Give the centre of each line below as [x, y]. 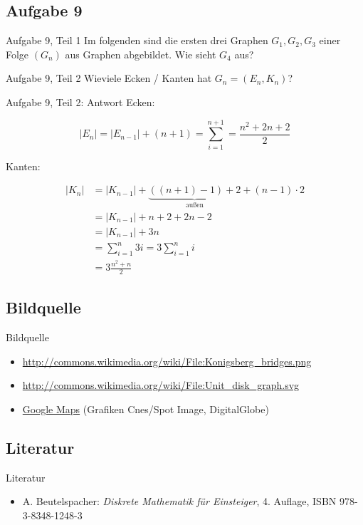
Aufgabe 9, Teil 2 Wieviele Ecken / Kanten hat [109, 78]
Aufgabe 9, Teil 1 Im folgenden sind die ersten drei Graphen [137, 40]
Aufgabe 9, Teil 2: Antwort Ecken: [80, 102]
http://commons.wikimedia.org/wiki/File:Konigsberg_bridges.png [167, 361]
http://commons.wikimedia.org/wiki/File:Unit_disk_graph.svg [161, 385]
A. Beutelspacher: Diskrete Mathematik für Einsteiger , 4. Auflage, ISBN [179, 501]
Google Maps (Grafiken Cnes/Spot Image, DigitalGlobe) [146, 409]
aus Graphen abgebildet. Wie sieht [141, 54]
